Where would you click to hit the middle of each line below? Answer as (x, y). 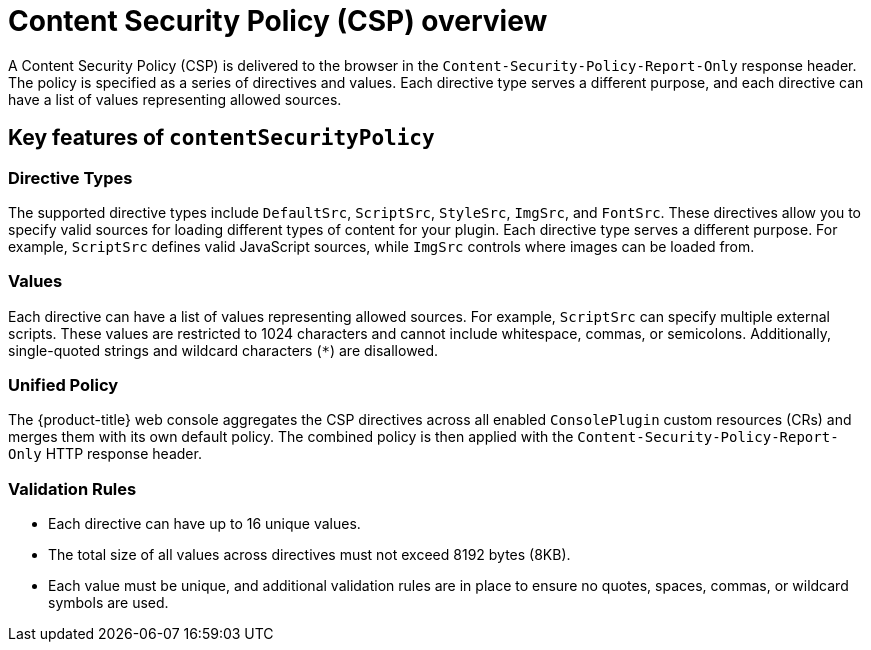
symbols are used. (108, 603)
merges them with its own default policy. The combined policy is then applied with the (291, 437)
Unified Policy (63, 385)
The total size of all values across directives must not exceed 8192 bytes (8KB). (309, 555)
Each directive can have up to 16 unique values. (204, 524)
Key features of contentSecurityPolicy (221, 138)
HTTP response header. (123, 454)
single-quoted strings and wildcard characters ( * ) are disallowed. (223, 350)
